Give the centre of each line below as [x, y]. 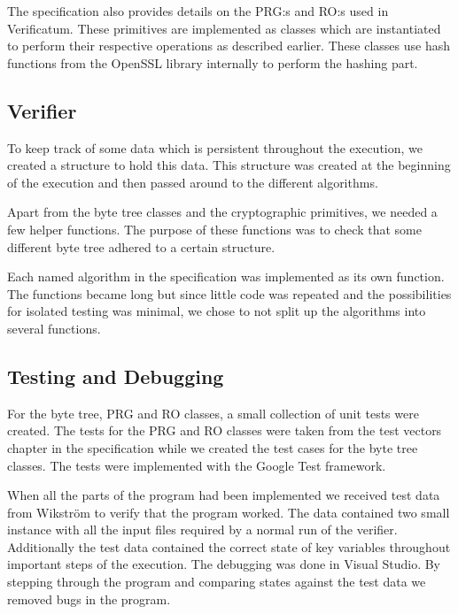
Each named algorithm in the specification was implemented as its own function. [226, 276]
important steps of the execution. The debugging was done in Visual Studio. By [224, 564]
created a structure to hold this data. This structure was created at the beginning [229, 165]
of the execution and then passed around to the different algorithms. [193, 182]
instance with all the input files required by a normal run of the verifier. [202, 530]
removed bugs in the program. [89, 599]
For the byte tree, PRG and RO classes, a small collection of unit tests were [213, 413]
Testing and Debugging [116, 376]
